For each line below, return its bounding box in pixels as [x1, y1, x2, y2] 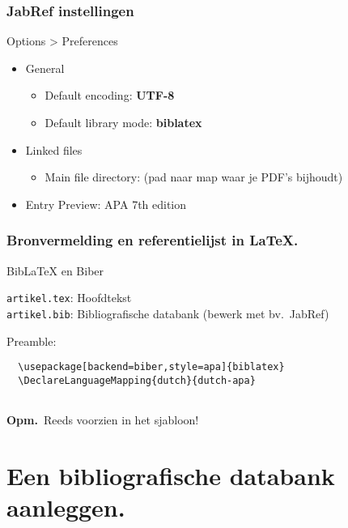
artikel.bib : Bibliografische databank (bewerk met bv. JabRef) [6, 304, 329, 321]
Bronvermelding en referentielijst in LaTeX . [6, 230, 299, 250]
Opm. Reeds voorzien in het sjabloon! [6, 411, 199, 428]
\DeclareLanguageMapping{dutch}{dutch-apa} [18, 374, 256, 386]
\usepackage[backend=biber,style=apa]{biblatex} [18, 361, 285, 373]
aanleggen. [6, 491, 125, 524]
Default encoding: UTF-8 [45, 87, 175, 104]
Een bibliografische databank [6, 458, 335, 492]
